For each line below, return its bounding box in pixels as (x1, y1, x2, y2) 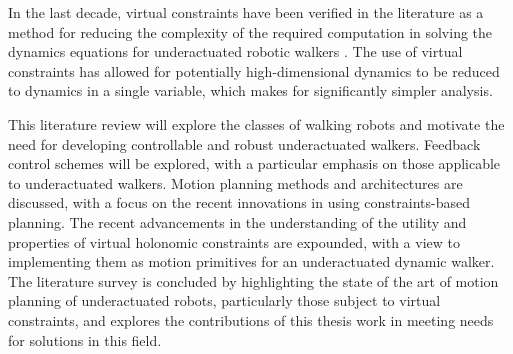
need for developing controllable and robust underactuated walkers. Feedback (8, 133, 481, 154)
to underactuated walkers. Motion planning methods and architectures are (8, 172, 463, 193)
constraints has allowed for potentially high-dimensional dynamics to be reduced (8, 60, 500, 81)
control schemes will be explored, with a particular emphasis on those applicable (8, 153, 501, 174)
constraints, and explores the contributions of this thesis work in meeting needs (8, 309, 494, 330)
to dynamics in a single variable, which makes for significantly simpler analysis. (8, 80, 493, 101)
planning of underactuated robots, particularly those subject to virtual (8, 290, 441, 311)
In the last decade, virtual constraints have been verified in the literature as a (8, 2, 484, 22)
